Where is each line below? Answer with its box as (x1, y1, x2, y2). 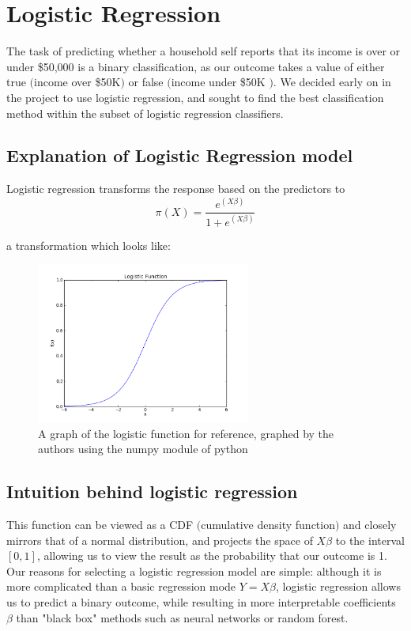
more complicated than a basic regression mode (6, 578, 236, 595)
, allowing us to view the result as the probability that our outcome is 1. (36, 547, 387, 564)
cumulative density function (201, 516, 335, 532)
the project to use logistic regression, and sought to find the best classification (6, 89, 384, 105)
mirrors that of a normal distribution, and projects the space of (6, 531, 313, 548)
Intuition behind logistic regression (6, 479, 298, 504)
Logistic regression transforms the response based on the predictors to (6, 180, 345, 197)
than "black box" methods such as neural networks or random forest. (16, 609, 349, 625)
